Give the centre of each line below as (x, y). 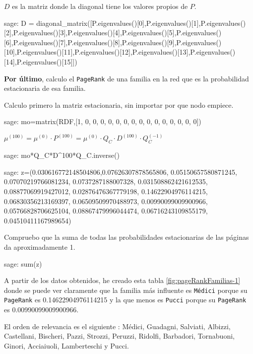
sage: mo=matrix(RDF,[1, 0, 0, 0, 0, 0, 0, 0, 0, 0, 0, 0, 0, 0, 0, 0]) (103, 121)
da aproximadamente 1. (40, 247)
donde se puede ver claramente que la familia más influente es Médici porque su (126, 290)
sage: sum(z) (23, 263)
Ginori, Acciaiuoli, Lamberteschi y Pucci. (66, 345)
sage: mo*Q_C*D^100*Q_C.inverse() (62, 155)
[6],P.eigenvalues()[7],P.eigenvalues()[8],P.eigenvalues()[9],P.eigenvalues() (113, 42)
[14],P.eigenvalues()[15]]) (41, 61)
